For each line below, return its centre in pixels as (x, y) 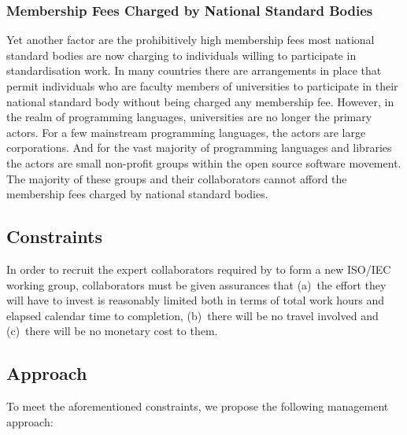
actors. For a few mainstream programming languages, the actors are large (186, 132)
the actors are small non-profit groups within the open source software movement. (204, 162)
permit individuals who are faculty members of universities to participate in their (202, 86)
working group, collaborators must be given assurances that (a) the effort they (196, 284)
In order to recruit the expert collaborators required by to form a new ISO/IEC (199, 269)
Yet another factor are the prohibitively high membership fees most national (191, 40)
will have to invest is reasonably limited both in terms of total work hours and (196, 300)
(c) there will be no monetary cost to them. (112, 331)
